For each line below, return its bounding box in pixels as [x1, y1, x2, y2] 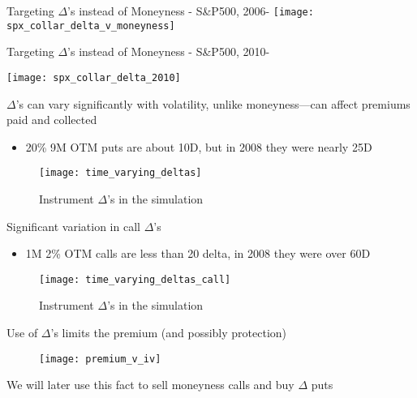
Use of [6, 324, 38, 341]
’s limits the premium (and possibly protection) [50, 324, 287, 341]
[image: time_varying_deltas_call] [39, 273, 231, 285]
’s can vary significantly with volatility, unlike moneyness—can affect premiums [15, 95, 411, 112]
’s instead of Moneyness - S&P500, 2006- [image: [67, 2, 314, 19]
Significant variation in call [6, 217, 140, 234]
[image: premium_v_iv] [39, 353, 161, 365]
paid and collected [6, 111, 97, 128]
